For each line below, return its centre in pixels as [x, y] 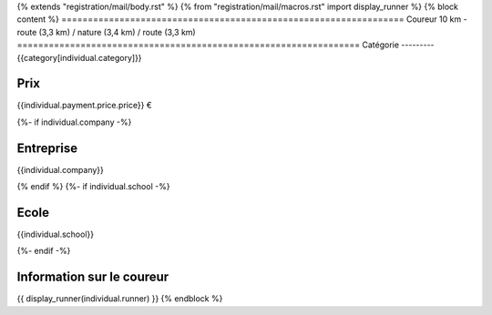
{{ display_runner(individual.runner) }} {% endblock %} [120, 299]
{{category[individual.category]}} [79, 57]
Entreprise [47, 148]
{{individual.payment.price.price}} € [84, 106]
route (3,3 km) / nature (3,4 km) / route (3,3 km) [106, 32]
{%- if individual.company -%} [74, 122]
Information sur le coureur [93, 277]
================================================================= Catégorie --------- [225, 45]
